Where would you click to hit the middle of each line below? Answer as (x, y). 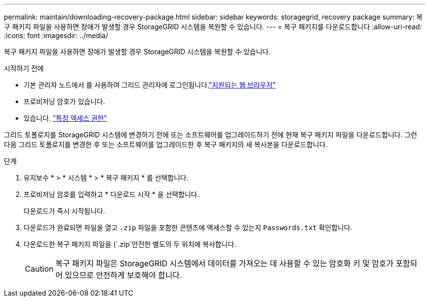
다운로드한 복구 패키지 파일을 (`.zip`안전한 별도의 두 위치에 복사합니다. (130, 244)
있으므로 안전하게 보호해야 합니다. (123, 275)
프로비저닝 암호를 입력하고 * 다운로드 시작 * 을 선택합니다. (111, 194)
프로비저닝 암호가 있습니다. (64, 101)
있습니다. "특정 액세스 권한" (65, 118)
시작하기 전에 (24, 68)
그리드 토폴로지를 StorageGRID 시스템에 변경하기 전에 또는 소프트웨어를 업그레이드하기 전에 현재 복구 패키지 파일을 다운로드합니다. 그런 (211, 135)
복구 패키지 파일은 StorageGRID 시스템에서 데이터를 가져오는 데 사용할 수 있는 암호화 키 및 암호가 (225, 263)
